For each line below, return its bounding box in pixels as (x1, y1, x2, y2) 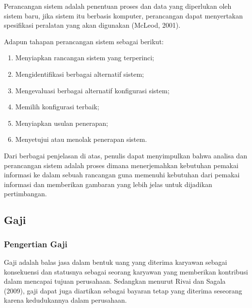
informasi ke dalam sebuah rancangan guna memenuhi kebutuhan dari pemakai (4, 170, 240, 180)
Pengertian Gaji (4, 238, 68, 250)
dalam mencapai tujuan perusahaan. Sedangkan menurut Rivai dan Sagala (4, 276, 226, 286)
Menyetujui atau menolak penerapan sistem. (15, 134, 147, 144)
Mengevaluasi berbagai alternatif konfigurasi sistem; (15, 85, 170, 95)
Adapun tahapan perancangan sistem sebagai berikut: (4, 36, 164, 46)
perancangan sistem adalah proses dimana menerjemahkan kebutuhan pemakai (4, 160, 238, 170)
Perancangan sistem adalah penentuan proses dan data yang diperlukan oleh (4, 1, 232, 11)
